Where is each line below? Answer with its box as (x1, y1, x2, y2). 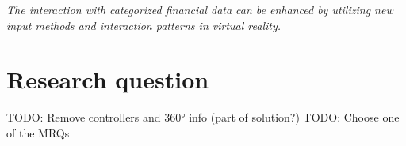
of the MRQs (6, 124, 70, 140)
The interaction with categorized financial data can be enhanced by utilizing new (6, 2, 393, 17)
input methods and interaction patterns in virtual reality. (6, 17, 282, 33)
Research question (6, 63, 209, 95)
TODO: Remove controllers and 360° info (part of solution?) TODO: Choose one (6, 109, 400, 125)
